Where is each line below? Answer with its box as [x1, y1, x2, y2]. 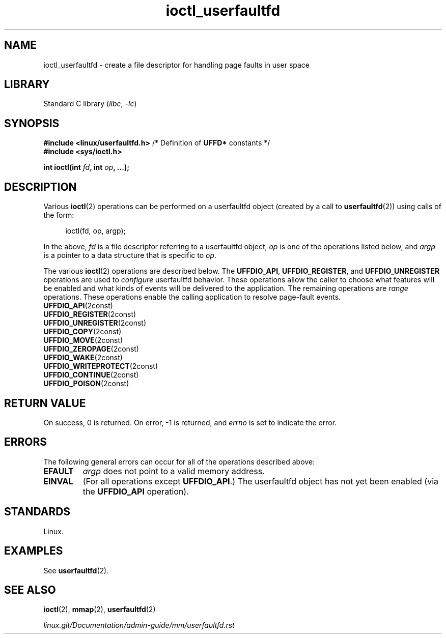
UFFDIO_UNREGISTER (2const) [43, 318, 147, 328]
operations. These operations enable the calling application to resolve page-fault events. [43, 293, 341, 302]
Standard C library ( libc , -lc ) [43, 99, 137, 108]
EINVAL [43, 476, 73, 486]
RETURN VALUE [4, 396, 86, 410]
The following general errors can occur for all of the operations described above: [43, 457, 315, 466]
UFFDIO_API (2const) [43, 301, 113, 310]
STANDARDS [4, 505, 71, 518]
